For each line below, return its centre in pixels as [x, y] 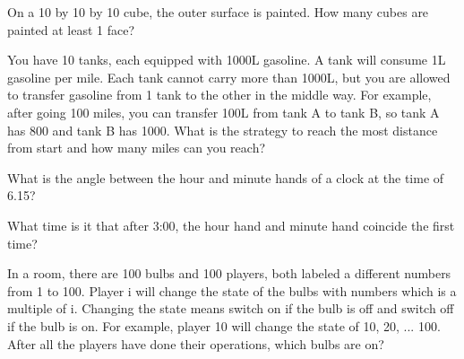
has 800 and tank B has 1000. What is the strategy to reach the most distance [223, 130]
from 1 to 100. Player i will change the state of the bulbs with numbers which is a [232, 290]
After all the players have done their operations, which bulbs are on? [196, 343]
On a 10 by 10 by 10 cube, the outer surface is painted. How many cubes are [218, 12]
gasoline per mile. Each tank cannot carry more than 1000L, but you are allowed [229, 77]
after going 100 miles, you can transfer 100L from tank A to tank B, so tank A [223, 112]
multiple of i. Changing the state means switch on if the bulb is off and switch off [231, 308]
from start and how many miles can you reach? [137, 148]
